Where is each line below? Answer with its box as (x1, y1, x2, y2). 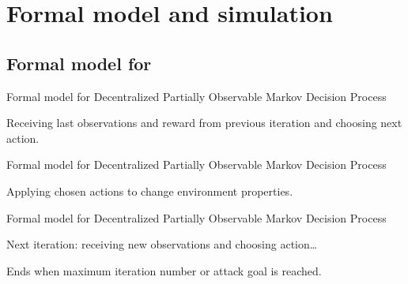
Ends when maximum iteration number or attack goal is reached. (6, 262, 322, 278)
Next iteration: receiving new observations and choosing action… (6, 236, 318, 252)
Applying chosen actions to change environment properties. (6, 182, 293, 199)
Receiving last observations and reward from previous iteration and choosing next (6, 114, 402, 131)
